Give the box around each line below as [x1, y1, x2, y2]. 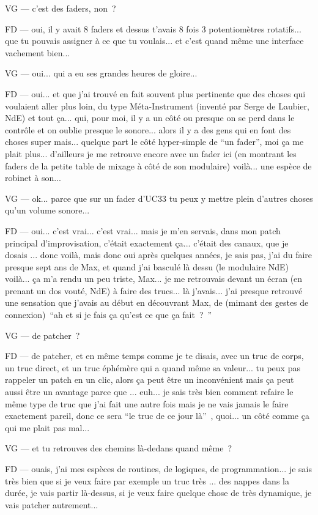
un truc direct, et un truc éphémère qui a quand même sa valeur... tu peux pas [5, 361, 300, 374]
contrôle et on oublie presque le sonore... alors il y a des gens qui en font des [5, 123, 291, 136]
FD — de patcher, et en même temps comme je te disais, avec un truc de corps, [5, 349, 304, 362]
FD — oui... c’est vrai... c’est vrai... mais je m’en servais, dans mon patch [5, 224, 281, 237]
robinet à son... [5, 171, 61, 184]
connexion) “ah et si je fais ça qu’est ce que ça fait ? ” [5, 308, 212, 321]
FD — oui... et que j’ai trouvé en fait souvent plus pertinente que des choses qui [5, 87, 306, 100]
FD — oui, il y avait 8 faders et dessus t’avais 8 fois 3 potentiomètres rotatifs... [5, 22, 301, 35]
